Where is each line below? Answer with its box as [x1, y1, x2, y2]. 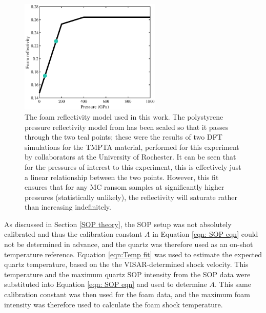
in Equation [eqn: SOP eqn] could [152, 229, 258, 239]
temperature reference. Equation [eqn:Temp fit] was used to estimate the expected [4, 249, 262, 259]
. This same [215, 279, 251, 289]
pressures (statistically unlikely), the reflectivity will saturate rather [25, 191, 237, 202]
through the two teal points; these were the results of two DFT [25, 131, 222, 142]
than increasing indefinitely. [25, 202, 111, 212]
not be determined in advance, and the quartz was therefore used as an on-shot [4, 239, 253, 250]
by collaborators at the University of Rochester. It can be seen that [25, 151, 236, 162]
